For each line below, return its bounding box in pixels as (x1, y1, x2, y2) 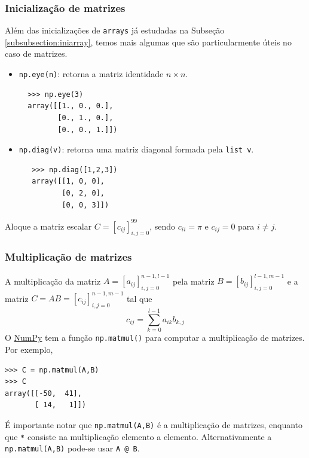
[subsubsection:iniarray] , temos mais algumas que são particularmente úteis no (5, 35, 292, 48)
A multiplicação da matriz (5, 274, 101, 287)
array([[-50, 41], (5, 389, 82, 398)
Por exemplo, (5, 343, 53, 356)
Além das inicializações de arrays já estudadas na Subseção (5, 24, 225, 36)
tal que (127, 292, 152, 304)
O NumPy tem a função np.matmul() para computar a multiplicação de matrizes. (5, 331, 305, 344)
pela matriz (172, 274, 215, 287)
